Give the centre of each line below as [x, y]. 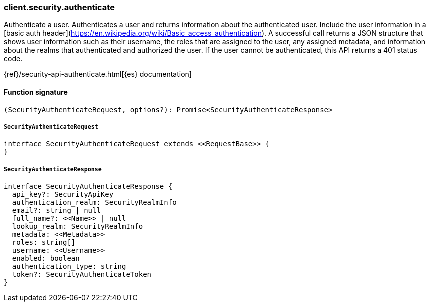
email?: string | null [56, 211]
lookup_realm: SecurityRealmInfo [78, 227]
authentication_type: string [69, 267]
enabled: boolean [46, 259]
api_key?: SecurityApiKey [63, 195]
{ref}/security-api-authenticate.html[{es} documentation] [98, 74]
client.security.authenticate [59, 7]
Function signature [36, 92]
